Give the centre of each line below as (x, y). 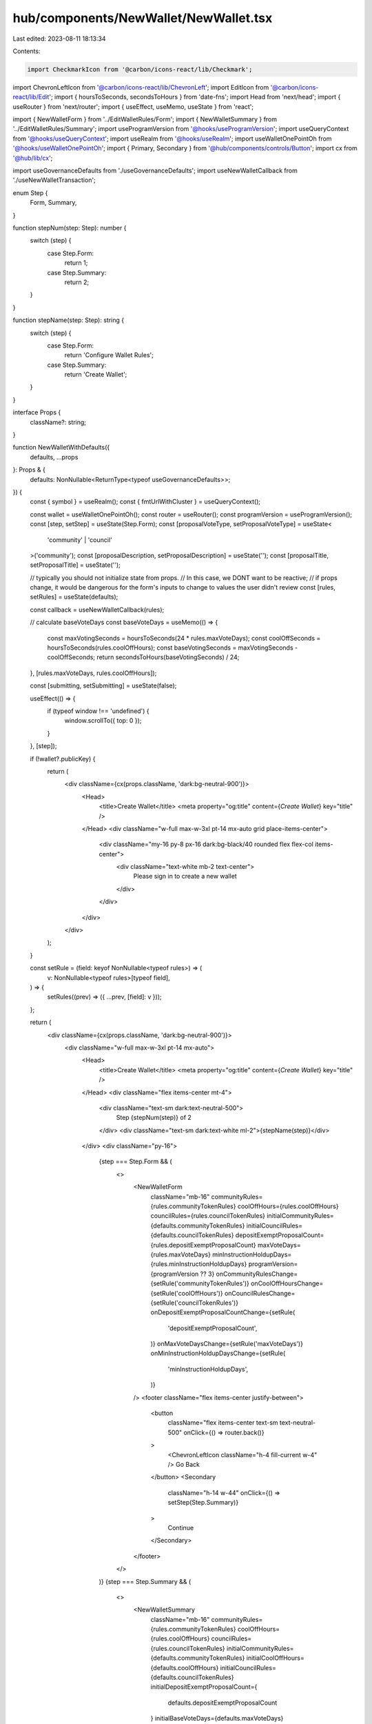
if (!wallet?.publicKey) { (63, 759)
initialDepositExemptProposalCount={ (204, 1687)
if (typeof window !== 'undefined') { (98, 711)
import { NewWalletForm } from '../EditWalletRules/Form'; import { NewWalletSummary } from (145, 119)
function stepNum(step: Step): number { (70, 228)
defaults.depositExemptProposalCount (223, 1703)
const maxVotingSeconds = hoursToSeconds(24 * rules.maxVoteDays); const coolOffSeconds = (184, 638)
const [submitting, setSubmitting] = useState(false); (103, 685)
